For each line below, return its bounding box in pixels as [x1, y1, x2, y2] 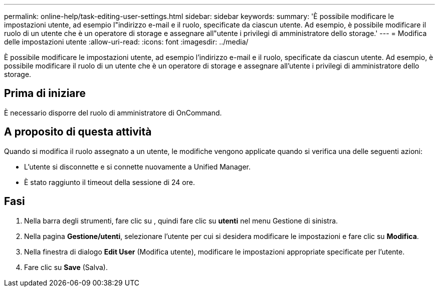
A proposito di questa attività [4, 125, 152, 138]
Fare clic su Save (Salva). [24, 262, 108, 271]
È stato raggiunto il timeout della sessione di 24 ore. [24, 177, 195, 186]
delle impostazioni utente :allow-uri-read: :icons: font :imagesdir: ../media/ [4, 37, 249, 46]
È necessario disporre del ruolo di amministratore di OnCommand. [4, 108, 222, 117]
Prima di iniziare [4, 87, 86, 100]
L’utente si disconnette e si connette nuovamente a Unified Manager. [24, 162, 251, 171]
